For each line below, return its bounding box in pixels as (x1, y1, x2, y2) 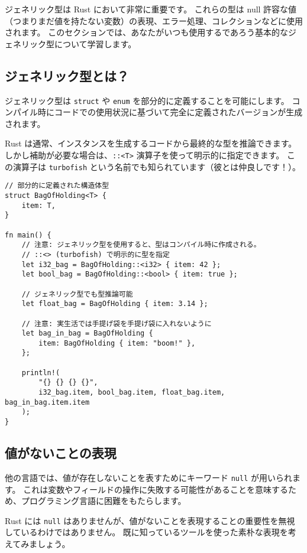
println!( (21, 368, 60, 377)
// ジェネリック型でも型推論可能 (21, 289, 133, 298)
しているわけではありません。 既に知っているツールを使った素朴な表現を (5, 526, 288, 538)
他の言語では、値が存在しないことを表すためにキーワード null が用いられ (5, 471, 292, 483)
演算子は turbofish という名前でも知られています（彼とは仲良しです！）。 (12, 160, 300, 173)
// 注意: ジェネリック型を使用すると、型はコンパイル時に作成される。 (21, 240, 261, 249)
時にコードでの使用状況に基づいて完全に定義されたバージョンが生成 (37, 106, 303, 118)
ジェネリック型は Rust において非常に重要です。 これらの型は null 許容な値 (5, 3, 297, 15)
